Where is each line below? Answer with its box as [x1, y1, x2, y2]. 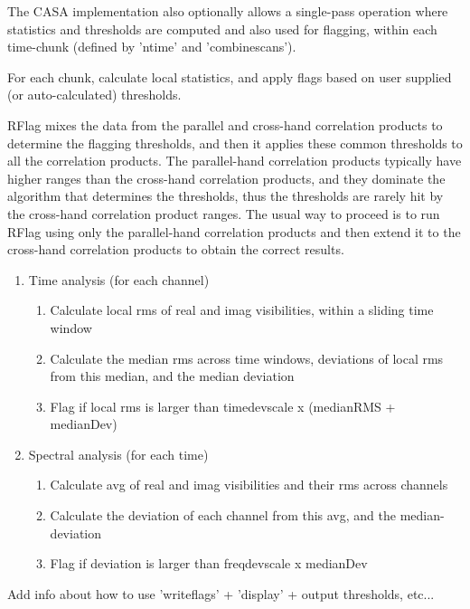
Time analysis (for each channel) [28, 270, 210, 289]
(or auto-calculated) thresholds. [7, 85, 182, 104]
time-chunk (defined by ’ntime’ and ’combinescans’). [7, 37, 296, 56]
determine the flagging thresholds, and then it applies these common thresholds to [7, 133, 463, 152]
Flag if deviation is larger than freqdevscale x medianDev [50, 554, 368, 573]
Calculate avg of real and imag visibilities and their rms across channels [50, 475, 448, 494]
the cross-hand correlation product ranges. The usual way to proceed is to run [7, 204, 440, 223]
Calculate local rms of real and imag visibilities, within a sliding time [50, 300, 434, 319]
